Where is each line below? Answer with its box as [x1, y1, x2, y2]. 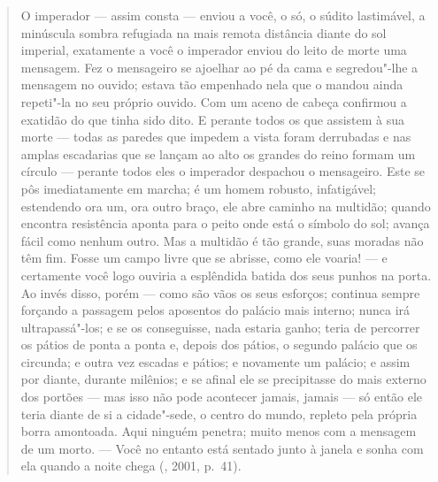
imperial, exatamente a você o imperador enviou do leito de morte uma [20, 41, 407, 59]
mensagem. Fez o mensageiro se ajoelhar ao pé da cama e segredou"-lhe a [20, 57, 419, 76]
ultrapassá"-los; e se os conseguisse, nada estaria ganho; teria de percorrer [20, 318, 420, 336]
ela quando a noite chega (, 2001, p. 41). [20, 456, 242, 475]
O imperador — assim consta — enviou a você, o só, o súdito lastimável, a [20, 6, 426, 24]
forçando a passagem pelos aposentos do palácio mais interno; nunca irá [20, 301, 411, 319]
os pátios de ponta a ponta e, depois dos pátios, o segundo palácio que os [20, 335, 418, 354]
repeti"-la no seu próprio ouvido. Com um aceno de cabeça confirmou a [20, 92, 407, 111]
